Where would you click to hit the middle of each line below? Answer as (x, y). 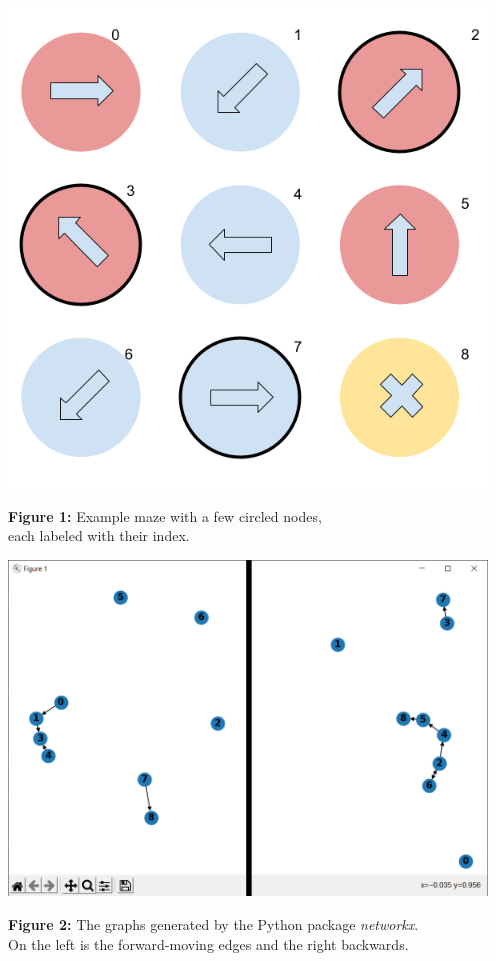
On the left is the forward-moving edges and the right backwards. (208, 943)
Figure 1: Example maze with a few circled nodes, (165, 515)
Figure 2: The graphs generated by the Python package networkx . (213, 923)
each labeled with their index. (99, 535)
